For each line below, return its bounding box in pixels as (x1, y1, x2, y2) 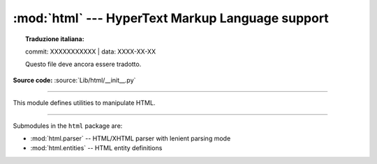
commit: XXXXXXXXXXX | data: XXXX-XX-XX (25, 47, 156, 56)
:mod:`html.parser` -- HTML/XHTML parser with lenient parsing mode (30, 134, 231, 142)
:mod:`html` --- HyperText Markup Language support (13, 10, 330, 26)
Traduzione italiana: (25, 35, 84, 43)
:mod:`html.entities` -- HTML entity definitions (30, 144, 163, 152)
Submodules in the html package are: (13, 122, 123, 130)
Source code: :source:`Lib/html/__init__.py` (13, 76, 136, 84)
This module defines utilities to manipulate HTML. (13, 99, 156, 107)
